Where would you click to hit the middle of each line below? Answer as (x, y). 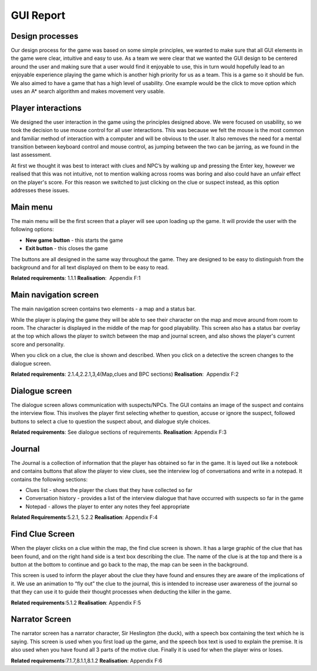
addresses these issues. (40, 190)
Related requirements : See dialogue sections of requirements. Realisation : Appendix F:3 (119, 432)
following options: (32, 230)
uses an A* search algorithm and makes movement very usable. (88, 92)
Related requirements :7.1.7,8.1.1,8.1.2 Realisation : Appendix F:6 (87, 660)
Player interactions (46, 108)
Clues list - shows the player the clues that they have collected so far (109, 490)
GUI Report (38, 15)
